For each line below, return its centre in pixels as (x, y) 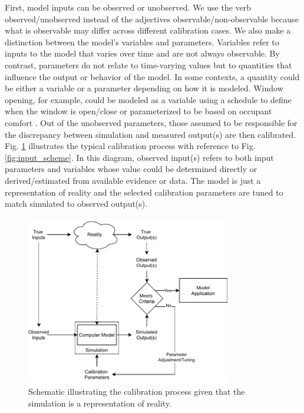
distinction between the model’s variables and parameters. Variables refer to (142, 42)
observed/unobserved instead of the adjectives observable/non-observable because (152, 19)
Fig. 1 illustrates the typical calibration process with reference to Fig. (130, 146)
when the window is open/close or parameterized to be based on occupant (138, 111)
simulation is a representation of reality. (100, 403)
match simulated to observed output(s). (76, 204)
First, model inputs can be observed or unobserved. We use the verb (128, 7)
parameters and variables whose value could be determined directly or (131, 169)
